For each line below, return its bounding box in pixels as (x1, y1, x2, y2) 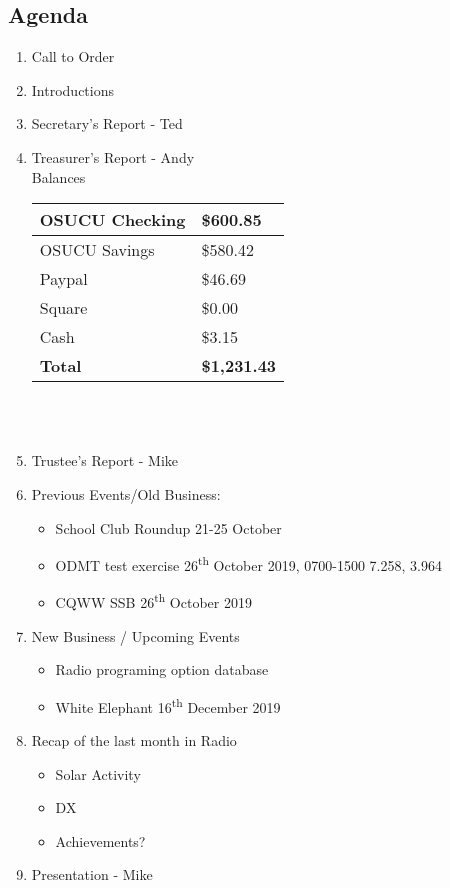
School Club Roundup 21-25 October (55, 517, 282, 538)
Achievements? (55, 830, 146, 851)
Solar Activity (55, 763, 141, 784)
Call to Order (31, 46, 115, 67)
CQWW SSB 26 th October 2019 (55, 589, 252, 613)
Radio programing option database (55, 659, 269, 680)
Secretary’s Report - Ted (31, 113, 183, 134)
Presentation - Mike (31, 864, 153, 885)
